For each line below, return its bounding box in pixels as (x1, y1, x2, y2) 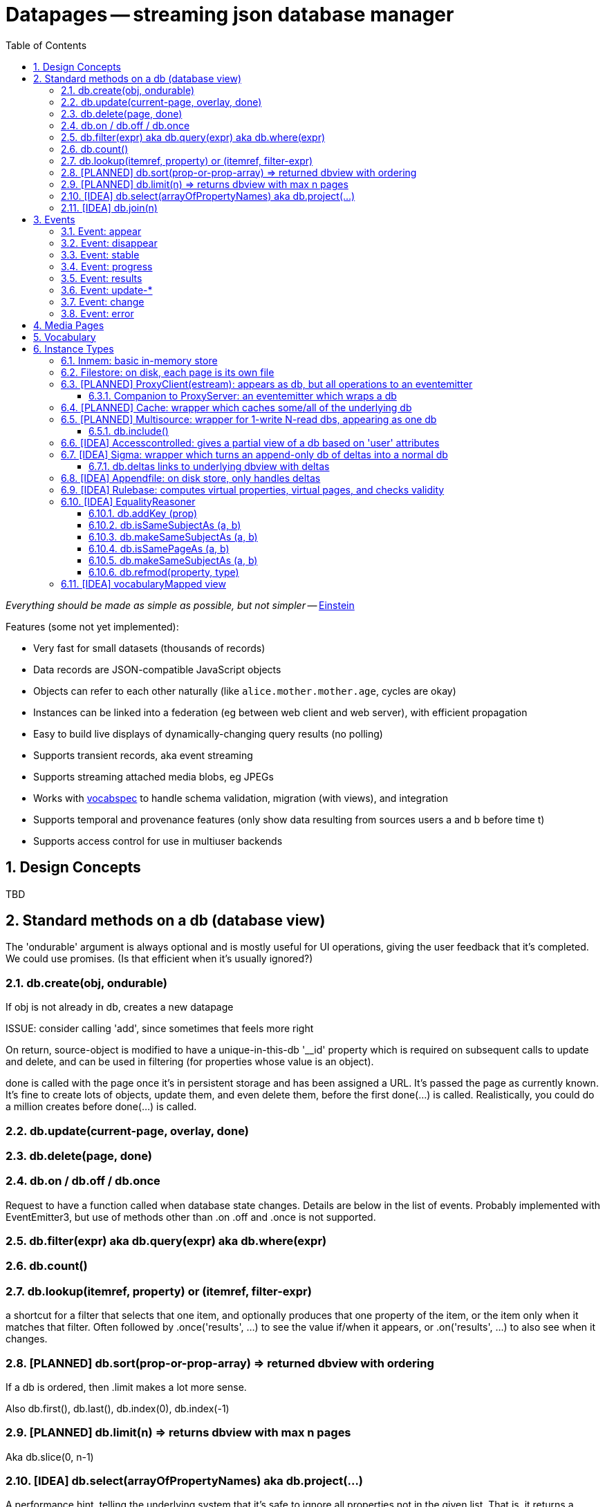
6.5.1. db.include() (89, 424, 169, 437)
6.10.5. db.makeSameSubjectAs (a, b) (89, 554, 258, 566)
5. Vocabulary (33, 330, 96, 343)
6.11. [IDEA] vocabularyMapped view (61, 577, 226, 590)
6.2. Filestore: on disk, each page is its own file (61, 366, 274, 378)
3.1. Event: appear (61, 225, 142, 237)
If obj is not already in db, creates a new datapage (6, 1001, 234, 1013)
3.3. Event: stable (61, 248, 140, 261)
